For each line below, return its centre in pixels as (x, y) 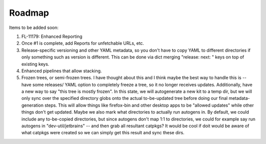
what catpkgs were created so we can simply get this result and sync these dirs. (103, 133)
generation (33, 105)
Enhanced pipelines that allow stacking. (62, 71)
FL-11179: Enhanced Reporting (52, 36)
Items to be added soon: (34, 28)
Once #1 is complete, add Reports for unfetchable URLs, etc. (83, 43)
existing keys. (35, 64)
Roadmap (29, 13)
